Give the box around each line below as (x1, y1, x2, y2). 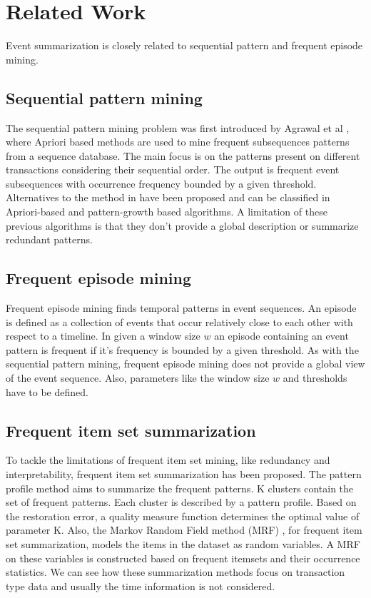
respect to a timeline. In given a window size (6, 328, 200, 343)
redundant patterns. (6, 232, 93, 247)
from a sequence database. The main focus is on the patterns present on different (6, 148, 360, 163)
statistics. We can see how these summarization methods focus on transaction (6, 564, 345, 579)
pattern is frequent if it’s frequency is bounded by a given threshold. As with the (6, 342, 359, 357)
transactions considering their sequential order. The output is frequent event (6, 162, 340, 177)
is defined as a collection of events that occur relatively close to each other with (6, 314, 353, 329)
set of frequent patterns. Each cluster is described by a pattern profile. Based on (6, 495, 357, 510)
